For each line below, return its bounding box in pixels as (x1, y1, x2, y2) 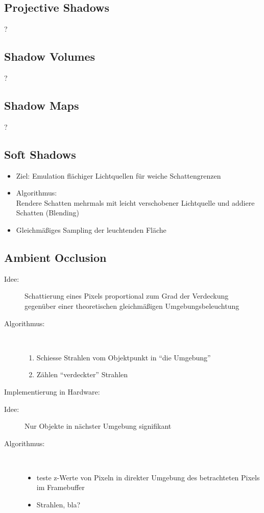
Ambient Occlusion (4, 249, 107, 265)
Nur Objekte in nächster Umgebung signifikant (25, 421, 172, 431)
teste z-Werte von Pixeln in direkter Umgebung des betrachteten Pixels (36, 472, 260, 482)
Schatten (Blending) (16, 207, 79, 218)
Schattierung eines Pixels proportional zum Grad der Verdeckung (25, 290, 229, 301)
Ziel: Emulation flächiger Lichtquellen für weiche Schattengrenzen (16, 170, 221, 181)
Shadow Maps (4, 97, 79, 113)
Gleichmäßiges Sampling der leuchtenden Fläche (16, 224, 166, 235)
